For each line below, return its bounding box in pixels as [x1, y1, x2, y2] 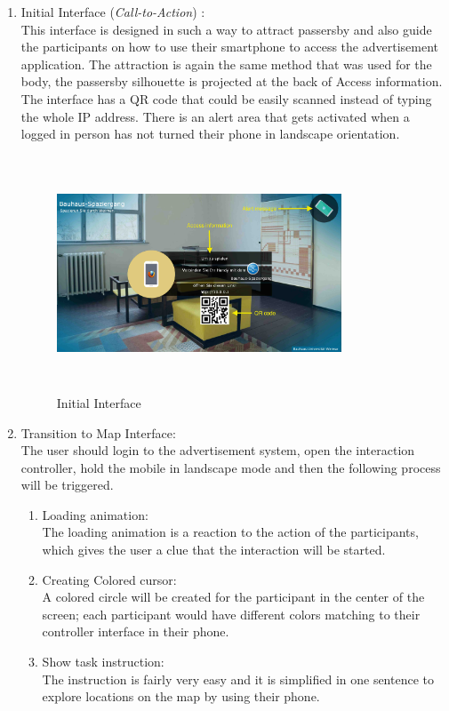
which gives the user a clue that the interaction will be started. [42, 540, 386, 559]
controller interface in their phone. [42, 622, 229, 641]
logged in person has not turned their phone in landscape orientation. [20, 124, 400, 143]
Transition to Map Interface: [20, 423, 176, 442]
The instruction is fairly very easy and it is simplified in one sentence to [42, 669, 434, 688]
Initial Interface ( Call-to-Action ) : [20, 3, 205, 20]
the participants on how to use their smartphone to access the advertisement [20, 37, 438, 56]
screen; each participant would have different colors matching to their [42, 604, 421, 623]
